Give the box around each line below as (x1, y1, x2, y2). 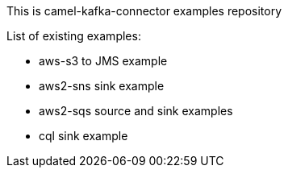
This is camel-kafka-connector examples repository (6, 4, 282, 18)
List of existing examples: (6, 29, 141, 43)
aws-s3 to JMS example (39, 54, 168, 68)
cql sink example (39, 129, 128, 143)
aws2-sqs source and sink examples (39, 104, 233, 118)
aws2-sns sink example (39, 79, 165, 93)
